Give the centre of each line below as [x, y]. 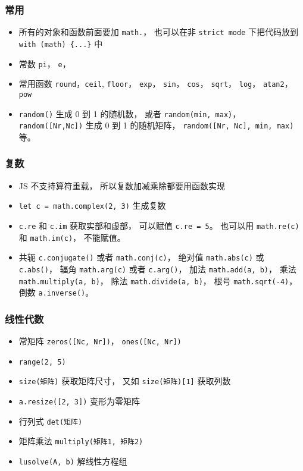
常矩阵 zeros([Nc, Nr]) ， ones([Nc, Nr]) [100, 341]
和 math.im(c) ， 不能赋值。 [72, 237]
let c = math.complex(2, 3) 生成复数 [92, 205]
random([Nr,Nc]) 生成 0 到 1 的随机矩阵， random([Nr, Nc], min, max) [156, 125]
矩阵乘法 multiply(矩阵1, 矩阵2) [81, 441]
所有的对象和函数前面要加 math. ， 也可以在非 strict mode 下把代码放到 [159, 32]
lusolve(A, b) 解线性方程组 [73, 461]
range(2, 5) [42, 362]
